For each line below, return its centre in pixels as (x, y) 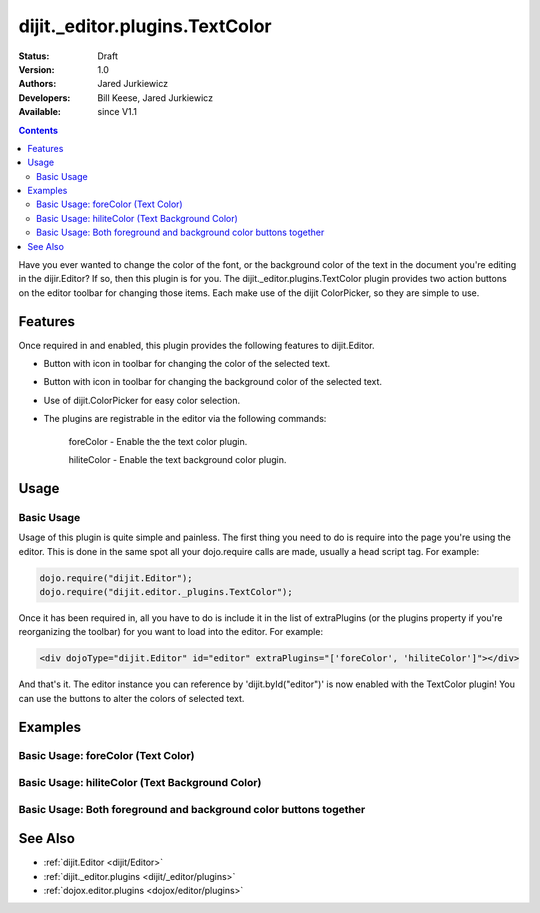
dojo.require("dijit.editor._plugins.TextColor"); (166, 591)
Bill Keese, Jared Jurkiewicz (155, 97)
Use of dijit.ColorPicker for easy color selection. (142, 400)
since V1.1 (117, 112)
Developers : (44, 97)
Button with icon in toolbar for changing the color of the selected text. (187, 364)
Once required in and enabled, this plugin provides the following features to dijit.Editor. (196, 345)
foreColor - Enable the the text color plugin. (158, 441)
